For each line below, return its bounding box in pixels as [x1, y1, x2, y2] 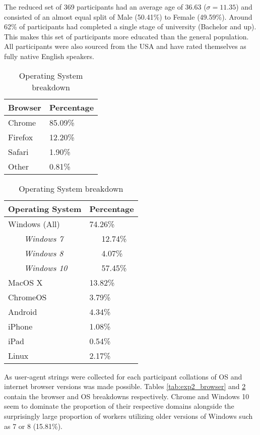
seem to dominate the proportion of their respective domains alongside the [4, 401, 234, 411]
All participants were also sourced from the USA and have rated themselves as [4, 41, 246, 51]
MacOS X [8, 276, 43, 288]
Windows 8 [24, 247, 63, 259]
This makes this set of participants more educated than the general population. [4, 31, 249, 41]
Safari [8, 145, 29, 157]
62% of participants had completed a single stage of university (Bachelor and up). [4, 21, 256, 32]
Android [8, 305, 37, 317]
